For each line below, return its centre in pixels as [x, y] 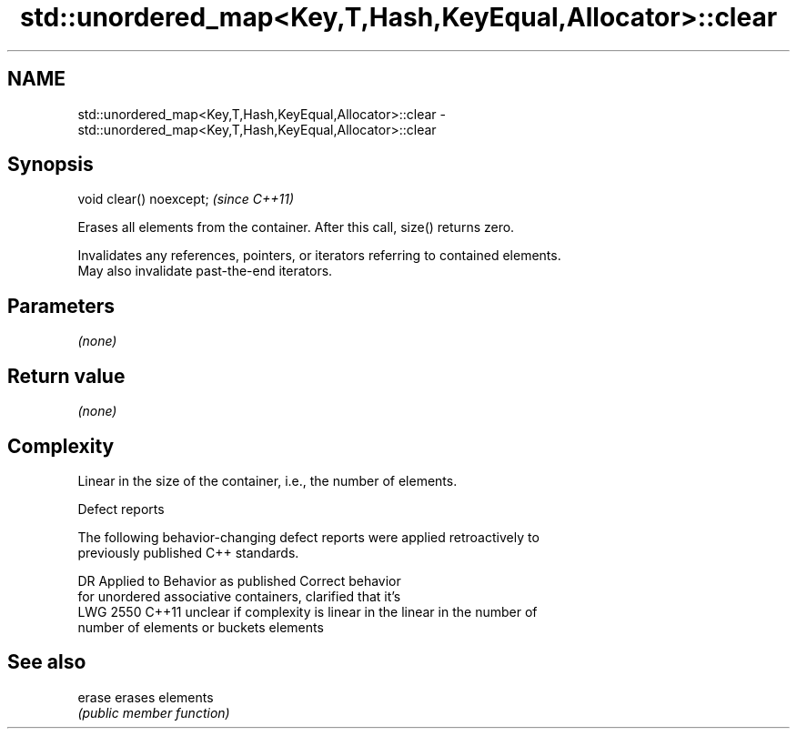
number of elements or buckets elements [201, 627]
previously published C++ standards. [188, 552]
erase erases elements [146, 697]
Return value [66, 376]
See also [47, 662]
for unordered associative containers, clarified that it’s [239, 596]
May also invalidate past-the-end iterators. [205, 271]
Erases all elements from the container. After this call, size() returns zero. [296, 227]
